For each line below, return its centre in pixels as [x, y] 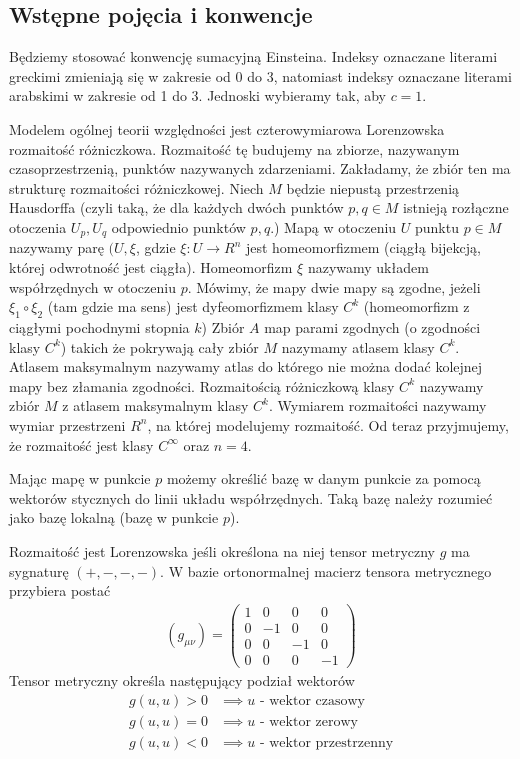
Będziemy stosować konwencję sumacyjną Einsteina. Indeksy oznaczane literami [253, 56]
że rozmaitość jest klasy [81, 444]
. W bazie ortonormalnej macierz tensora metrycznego [326, 570]
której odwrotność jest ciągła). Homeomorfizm [151, 267]
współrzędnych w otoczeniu [92, 286]
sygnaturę [39, 570]
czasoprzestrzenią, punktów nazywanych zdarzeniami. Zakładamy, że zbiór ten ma [260, 168]
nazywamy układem [368, 267]
